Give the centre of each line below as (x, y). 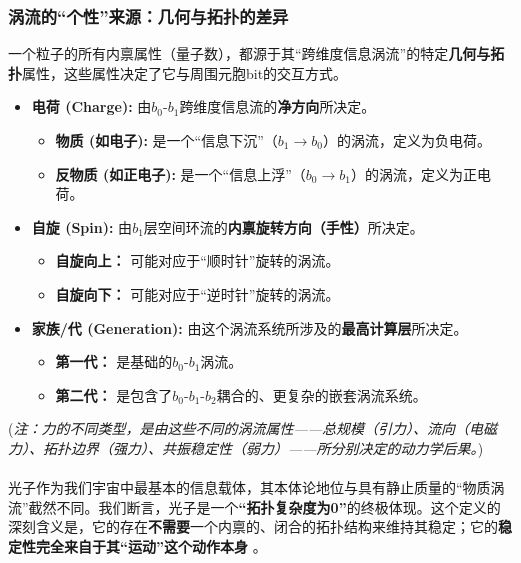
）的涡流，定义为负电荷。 (406, 140)
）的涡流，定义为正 (413, 173)
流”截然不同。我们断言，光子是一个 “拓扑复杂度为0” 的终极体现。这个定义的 (254, 506)
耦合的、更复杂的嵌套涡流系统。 (321, 394)
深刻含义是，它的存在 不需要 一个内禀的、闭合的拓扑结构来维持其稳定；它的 (253, 526)
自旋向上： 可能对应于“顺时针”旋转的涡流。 (197, 260)
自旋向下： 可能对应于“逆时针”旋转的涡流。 (197, 293)
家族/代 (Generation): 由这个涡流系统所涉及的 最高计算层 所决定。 (249, 327)
